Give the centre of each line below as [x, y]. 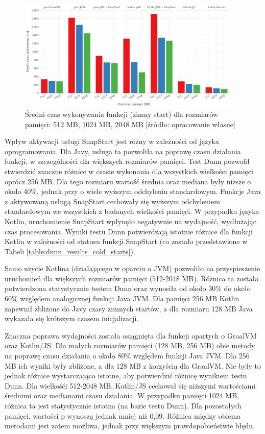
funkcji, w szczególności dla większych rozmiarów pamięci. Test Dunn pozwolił [127, 161]
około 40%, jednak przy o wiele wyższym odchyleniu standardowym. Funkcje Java [133, 191]
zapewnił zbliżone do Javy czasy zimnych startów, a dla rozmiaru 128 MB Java [129, 308]
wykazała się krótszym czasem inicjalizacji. [72, 318]
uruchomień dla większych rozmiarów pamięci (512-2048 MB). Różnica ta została [132, 278]
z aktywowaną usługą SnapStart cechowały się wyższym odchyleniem [112, 201]
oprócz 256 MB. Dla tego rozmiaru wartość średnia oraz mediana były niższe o [128, 181]
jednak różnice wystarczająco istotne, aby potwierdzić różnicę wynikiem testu [126, 376]
